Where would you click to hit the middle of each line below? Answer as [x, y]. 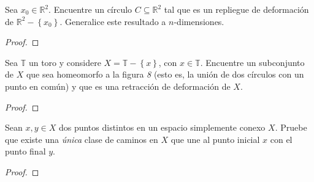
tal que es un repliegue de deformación [236, 9]
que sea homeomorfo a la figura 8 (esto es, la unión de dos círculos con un [165, 74]
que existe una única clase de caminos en [82, 139]
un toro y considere [65, 62]
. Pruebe [291, 127]
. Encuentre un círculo [90, 9]
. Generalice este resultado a [113, 21]
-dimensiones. [199, 21]
